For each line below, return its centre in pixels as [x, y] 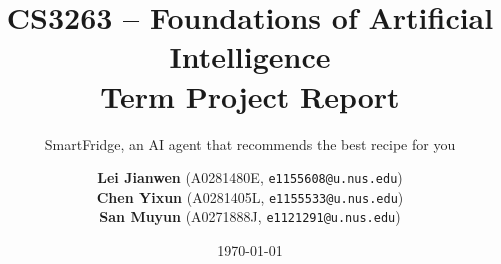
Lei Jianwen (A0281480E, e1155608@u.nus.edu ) [250, 177]
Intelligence [250, 56]
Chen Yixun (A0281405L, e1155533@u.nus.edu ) [250, 196]
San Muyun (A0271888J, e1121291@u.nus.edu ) [250, 216]
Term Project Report [250, 95]
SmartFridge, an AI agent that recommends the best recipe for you [250, 143]
